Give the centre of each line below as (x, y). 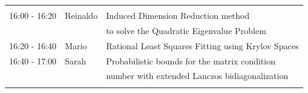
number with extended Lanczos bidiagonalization (197, 76)
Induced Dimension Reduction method (178, 15)
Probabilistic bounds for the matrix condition (191, 60)
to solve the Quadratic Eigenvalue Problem (186, 30)
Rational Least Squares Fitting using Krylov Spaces (202, 45)
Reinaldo (81, 15)
